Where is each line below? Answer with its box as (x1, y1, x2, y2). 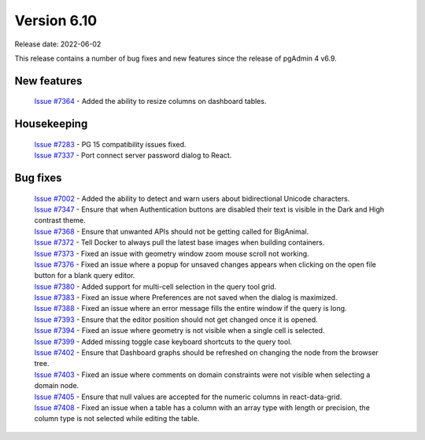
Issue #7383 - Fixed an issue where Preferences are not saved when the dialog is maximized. (34, 293, 338, 302)
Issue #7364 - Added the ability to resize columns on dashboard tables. (34, 97, 267, 106)
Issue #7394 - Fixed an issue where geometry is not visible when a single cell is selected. (34, 326, 325, 335)
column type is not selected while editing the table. (34, 414, 200, 423)
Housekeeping (14, 117, 88, 131)
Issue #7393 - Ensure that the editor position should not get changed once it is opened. (34, 315, 318, 324)
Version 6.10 (14, 12, 98, 29)
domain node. (34, 381, 79, 390)
